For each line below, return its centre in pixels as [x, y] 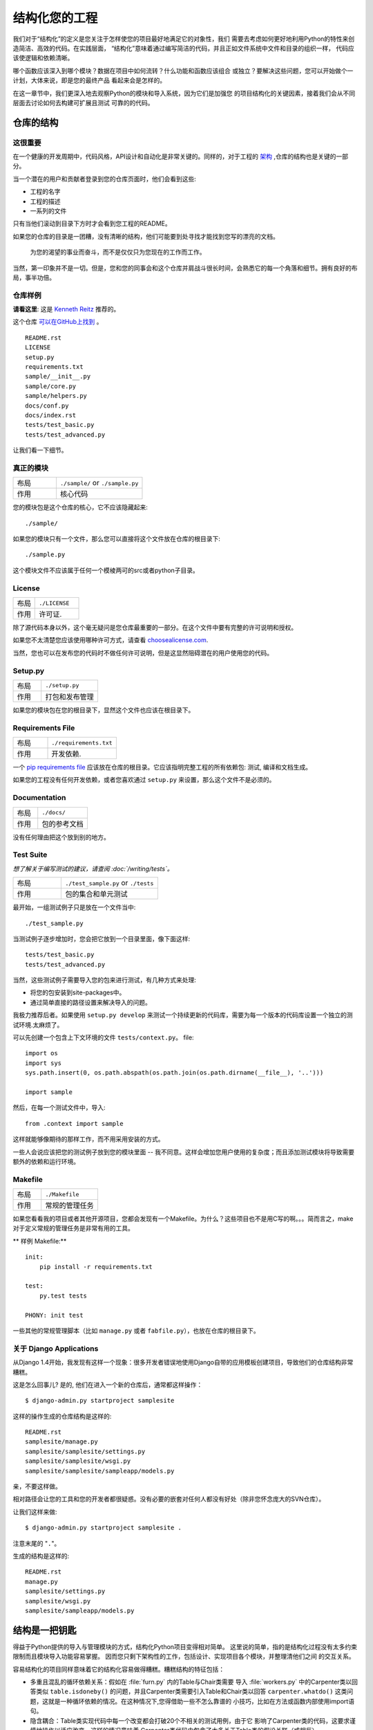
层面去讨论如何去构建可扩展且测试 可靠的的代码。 [83, 102]
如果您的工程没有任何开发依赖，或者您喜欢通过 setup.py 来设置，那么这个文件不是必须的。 [144, 780]
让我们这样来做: [35, 1511]
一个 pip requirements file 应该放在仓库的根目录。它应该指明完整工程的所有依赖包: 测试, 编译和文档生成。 [162, 767]
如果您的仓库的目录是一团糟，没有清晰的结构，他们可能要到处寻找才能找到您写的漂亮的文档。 [146, 236]
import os [41, 1053]
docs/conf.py [47, 406]
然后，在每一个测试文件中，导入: [59, 1108]
